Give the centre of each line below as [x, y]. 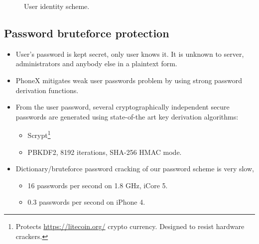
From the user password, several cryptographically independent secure [123, 107]
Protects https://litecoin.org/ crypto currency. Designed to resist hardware [130, 226]
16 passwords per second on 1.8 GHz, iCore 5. [98, 185]
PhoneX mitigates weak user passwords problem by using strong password [129, 80]
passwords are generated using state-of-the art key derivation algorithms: [127, 116]
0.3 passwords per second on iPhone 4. [86, 202]
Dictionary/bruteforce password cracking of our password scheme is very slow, [135, 169]
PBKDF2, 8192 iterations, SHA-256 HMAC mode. [105, 152]
